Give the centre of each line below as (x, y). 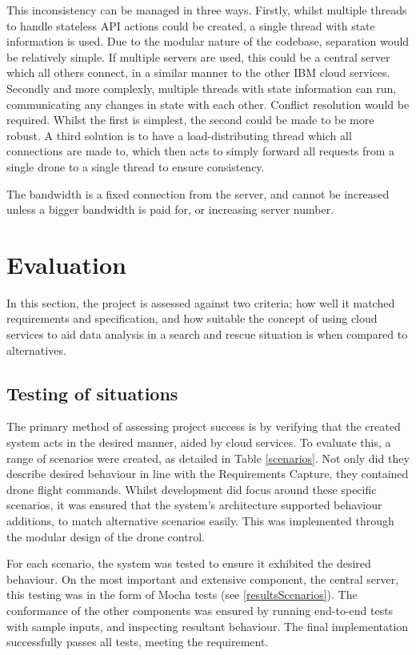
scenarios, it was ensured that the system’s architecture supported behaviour (194, 505)
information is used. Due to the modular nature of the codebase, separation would (208, 41)
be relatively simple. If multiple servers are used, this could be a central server (198, 56)
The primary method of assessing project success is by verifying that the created (204, 426)
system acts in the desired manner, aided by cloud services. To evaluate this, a (199, 442)
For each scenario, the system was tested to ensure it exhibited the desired (189, 563)
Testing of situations (92, 393)
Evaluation (66, 264)
